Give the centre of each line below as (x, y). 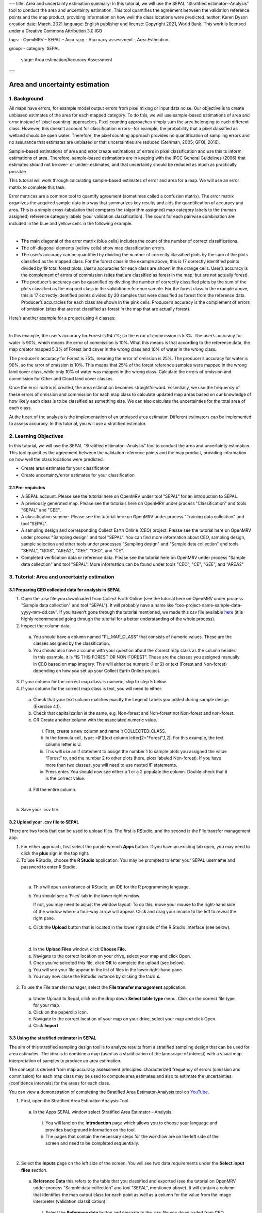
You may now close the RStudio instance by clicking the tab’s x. (97, 976)
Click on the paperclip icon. (61, 1012)
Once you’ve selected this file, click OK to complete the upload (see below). (109, 963)
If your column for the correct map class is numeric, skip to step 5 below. (94, 682)
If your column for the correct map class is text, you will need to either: (92, 688)
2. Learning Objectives (36, 436)
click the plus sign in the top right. (55, 853)
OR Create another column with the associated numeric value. (95, 720)
